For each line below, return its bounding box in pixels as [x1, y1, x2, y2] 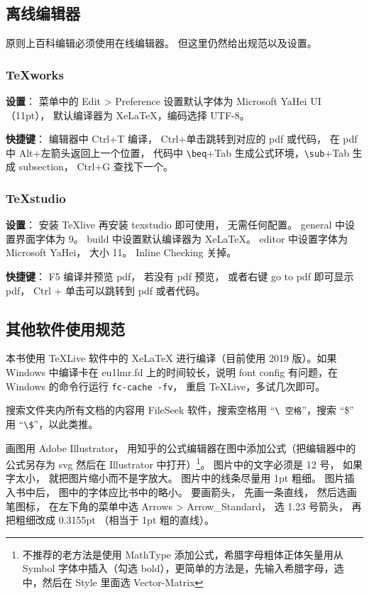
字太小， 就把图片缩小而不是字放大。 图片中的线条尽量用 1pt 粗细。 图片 [6, 471, 345, 485]
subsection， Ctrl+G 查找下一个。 [18, 159, 173, 174]
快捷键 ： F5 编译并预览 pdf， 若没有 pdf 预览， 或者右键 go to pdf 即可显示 [6, 269, 354, 284]
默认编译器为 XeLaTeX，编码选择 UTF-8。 [53, 107, 250, 122]
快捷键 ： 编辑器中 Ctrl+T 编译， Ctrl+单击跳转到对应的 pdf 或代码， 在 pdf [6, 131, 358, 146]
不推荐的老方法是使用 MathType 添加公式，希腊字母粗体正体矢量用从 [22, 546, 343, 561]
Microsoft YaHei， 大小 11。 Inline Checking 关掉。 [6, 245, 237, 260]
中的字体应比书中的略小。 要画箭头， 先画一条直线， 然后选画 [68, 485, 357, 500]
